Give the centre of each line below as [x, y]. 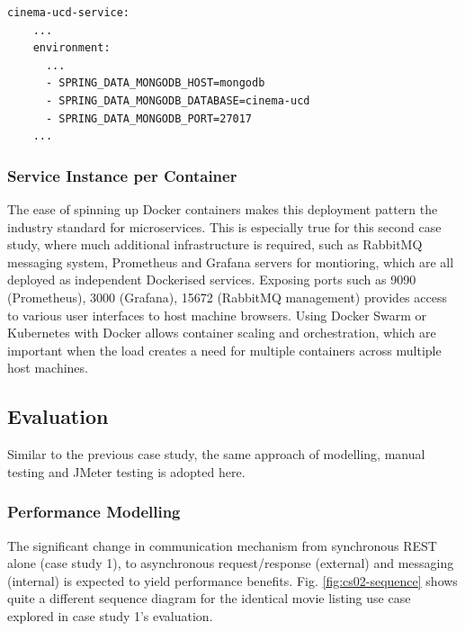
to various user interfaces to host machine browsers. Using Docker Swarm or [217, 315]
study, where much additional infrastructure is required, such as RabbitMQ [215, 244]
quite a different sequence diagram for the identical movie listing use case [209, 598]
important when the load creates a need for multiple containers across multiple [224, 350]
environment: [72, 48]
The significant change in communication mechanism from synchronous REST [222, 545]
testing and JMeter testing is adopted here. [126, 471]
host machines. [48, 368]
